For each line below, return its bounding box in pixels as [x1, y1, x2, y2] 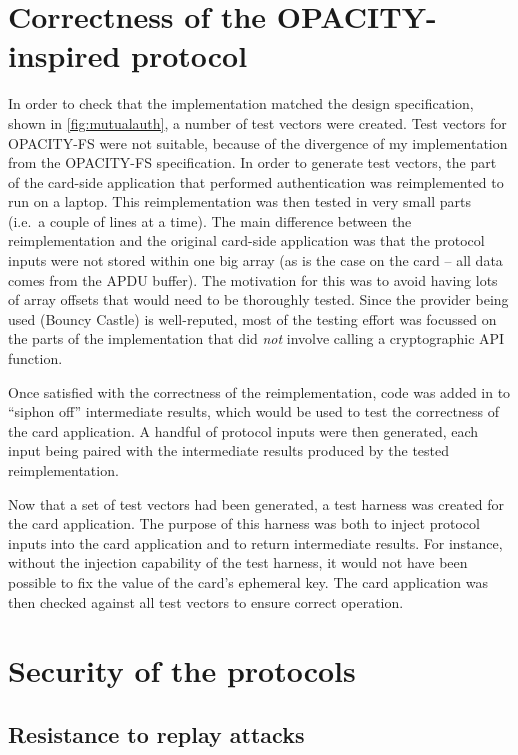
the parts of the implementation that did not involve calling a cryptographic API [8, 328, 505, 349]
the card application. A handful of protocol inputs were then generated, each [8, 420, 479, 441]
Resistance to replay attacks [8, 718, 305, 749]
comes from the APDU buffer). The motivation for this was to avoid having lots [8, 269, 498, 290]
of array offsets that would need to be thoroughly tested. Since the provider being [8, 289, 509, 310]
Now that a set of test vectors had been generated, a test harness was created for [8, 493, 505, 514]
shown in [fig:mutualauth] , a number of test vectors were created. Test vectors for [8, 112, 507, 133]
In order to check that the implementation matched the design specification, [8, 93, 474, 114]
